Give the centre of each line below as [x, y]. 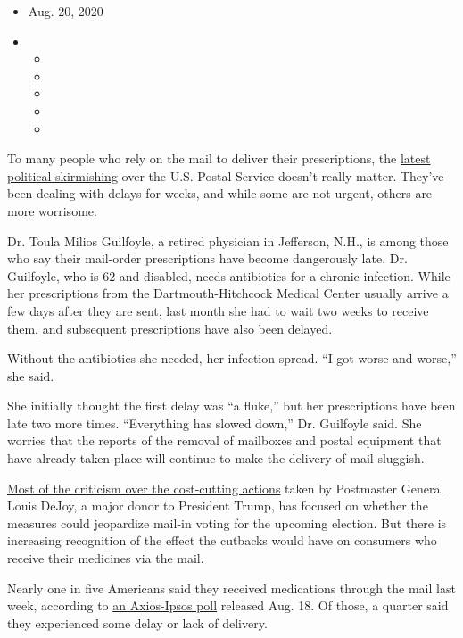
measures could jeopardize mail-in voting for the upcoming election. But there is [227, 522]
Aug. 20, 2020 [66, 11]
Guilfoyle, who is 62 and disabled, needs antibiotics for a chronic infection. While [229, 275]
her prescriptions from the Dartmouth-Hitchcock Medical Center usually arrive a [228, 293]
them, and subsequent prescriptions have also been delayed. [170, 328]
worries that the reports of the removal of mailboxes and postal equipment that [224, 440]
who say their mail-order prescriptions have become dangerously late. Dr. [207, 258]
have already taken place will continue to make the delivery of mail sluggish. [216, 458]
